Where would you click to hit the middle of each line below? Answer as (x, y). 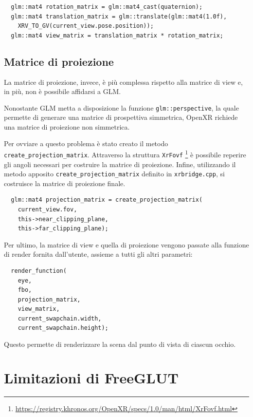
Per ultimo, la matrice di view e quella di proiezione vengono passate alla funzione (126, 244)
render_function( (39, 271)
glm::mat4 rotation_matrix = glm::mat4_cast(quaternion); (107, 7)
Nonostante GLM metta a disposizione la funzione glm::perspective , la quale (121, 107)
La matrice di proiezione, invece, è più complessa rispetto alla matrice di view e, (123, 82)
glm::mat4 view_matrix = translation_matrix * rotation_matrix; (117, 35)
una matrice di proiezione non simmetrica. (67, 127)
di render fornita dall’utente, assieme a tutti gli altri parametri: (98, 254)
